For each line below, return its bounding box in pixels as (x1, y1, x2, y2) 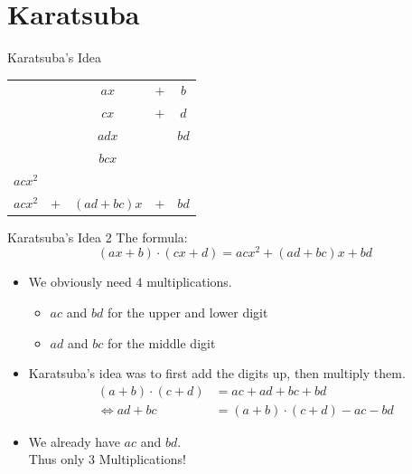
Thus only (28, 450, 85, 469)
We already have (28, 431, 120, 450)
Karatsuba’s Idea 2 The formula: (7, 227, 188, 246)
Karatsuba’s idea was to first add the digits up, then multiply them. (28, 364, 406, 383)
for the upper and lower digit (107, 303, 268, 322)
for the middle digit (107, 333, 216, 352)
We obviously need (28, 272, 132, 291)
